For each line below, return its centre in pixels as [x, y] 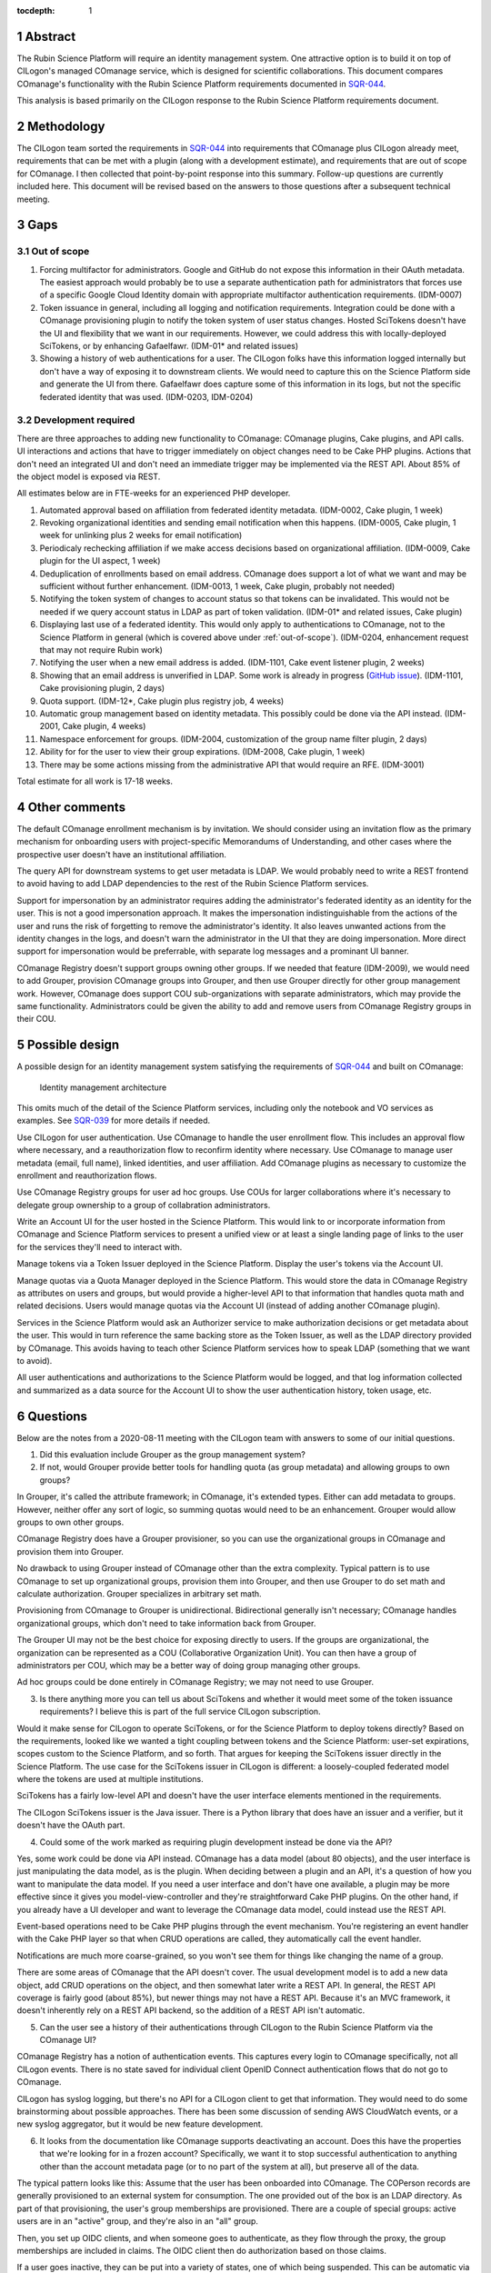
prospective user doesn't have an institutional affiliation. [122, 854]
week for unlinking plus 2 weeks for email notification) [141, 536]
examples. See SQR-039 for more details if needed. [114, 1121]
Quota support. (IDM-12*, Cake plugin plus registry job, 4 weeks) [162, 701]
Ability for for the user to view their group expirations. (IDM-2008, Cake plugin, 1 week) [202, 752]
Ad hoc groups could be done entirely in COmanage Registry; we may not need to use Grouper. [195, 1682]
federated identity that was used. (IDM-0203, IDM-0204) [146, 396]
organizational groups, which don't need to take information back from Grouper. [166, 1623]
